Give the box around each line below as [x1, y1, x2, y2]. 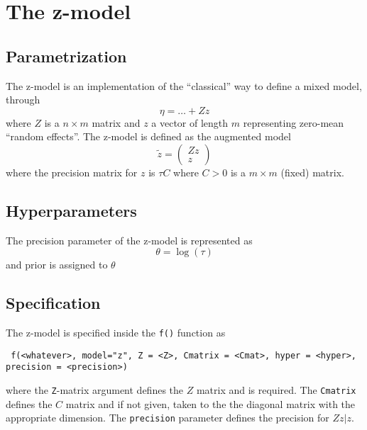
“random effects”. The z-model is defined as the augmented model [6, 129, 291, 144]
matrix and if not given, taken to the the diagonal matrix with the [65, 396, 356, 411]
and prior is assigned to [6, 257, 108, 272]
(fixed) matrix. [280, 164, 344, 179]
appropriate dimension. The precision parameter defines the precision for [6, 410, 329, 425]
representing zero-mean [243, 115, 344, 130]
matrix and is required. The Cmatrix [196, 383, 356, 397]
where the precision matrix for [6, 164, 138, 179]
